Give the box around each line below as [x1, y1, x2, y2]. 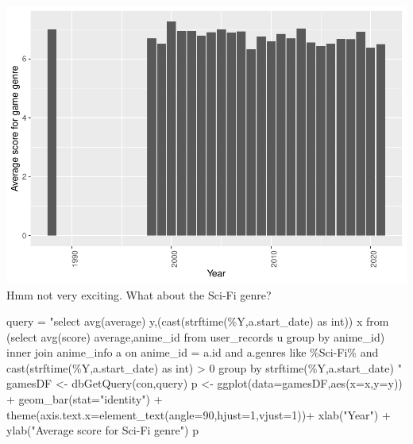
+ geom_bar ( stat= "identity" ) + [6, 391, 163, 407]
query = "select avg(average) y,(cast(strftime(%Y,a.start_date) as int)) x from [6, 313, 389, 330]
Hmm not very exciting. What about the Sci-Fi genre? [6, 286, 272, 303]
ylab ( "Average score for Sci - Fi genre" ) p [6, 422, 199, 438]
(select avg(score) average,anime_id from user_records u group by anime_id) [6, 328, 385, 345]
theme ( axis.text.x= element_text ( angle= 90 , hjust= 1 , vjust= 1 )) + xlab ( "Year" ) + [6, 406, 391, 423]
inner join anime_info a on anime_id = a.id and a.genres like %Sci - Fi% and [6, 344, 379, 361]
